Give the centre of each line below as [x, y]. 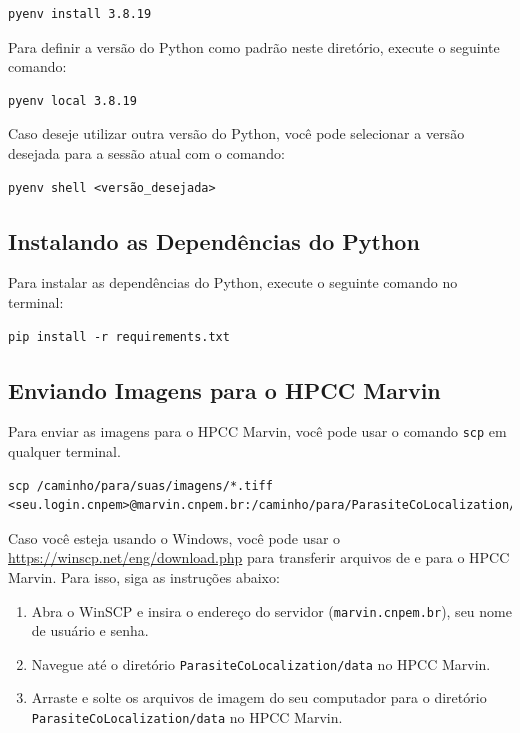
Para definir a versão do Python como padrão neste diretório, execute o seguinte [254, 46]
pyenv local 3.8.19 [72, 100]
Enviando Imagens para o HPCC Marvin [224, 389]
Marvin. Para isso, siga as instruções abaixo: [144, 576]
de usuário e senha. [90, 630]
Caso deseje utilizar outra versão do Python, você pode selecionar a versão [236, 133]
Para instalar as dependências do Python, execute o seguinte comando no [233, 282]
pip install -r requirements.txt [119, 336]
